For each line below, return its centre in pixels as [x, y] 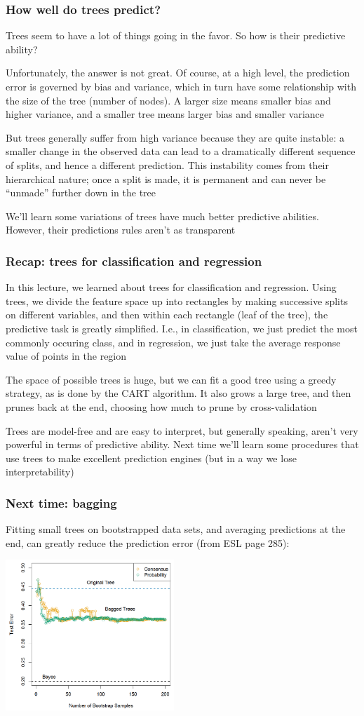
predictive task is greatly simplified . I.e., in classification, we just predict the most [182, 328]
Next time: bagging [61, 502]
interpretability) [40, 472]
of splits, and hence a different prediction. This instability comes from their [167, 164]
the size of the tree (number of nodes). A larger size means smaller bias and [168, 100]
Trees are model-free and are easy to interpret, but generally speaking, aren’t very [182, 430]
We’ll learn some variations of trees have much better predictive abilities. [162, 216]
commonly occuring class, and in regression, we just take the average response [173, 342]
